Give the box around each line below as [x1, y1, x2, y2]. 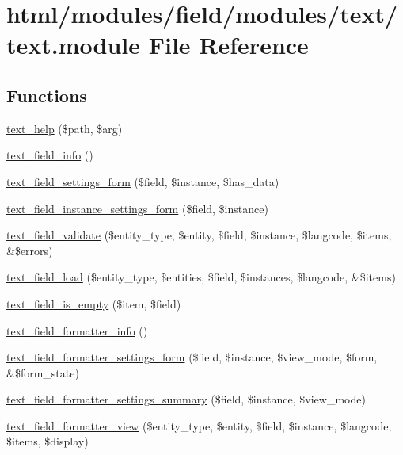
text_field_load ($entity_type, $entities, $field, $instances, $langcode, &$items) [6, 269, 396, 285]
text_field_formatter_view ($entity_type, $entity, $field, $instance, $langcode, [6, 417, 392, 434]
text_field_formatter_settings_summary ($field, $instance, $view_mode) [6, 391, 366, 407]
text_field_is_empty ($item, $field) [6, 295, 181, 312]
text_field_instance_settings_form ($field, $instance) [6, 200, 268, 216]
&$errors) [6, 242, 53, 258]
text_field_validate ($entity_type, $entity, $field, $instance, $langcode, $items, [6, 227, 392, 243]
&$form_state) [6, 364, 79, 380]
